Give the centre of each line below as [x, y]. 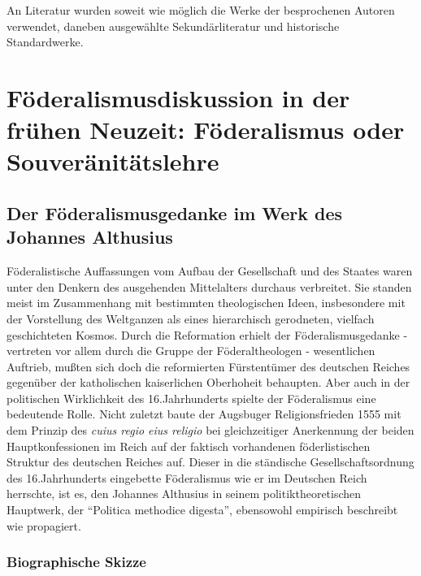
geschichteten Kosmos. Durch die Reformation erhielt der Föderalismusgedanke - [207, 334]
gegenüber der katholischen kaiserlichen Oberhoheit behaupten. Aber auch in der [208, 382]
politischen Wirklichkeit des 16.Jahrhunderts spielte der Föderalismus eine [191, 398]
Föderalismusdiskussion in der [178, 97]
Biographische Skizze [76, 562]
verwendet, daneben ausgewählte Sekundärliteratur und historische [173, 26]
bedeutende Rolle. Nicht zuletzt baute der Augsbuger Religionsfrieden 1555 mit [204, 414]
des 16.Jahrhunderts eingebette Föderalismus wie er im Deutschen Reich [187, 477]
